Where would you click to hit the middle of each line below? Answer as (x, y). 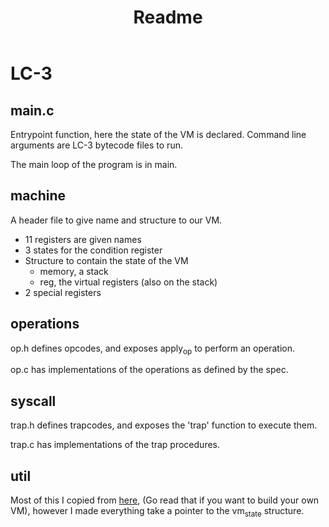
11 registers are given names (83, 239)
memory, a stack (74, 271)
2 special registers (63, 292)
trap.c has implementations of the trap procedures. (115, 445)
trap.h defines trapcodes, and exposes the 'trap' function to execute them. (164, 425)
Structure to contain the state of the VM (106, 260)
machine (38, 196)
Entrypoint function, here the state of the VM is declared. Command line (158, 134)
